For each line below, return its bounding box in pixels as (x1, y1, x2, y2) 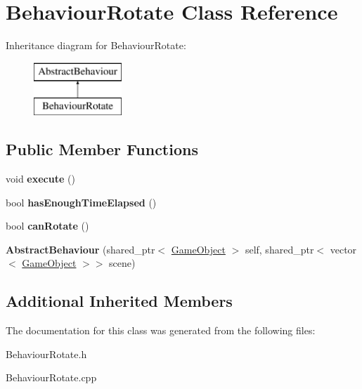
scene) (109, 256, 136, 270)
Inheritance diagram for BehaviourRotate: (6, 38, 186, 53)
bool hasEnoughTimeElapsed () (6, 194, 157, 209)
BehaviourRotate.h (6, 346, 87, 361)
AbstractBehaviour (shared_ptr (6, 242, 155, 256)
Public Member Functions (6, 138, 198, 160)
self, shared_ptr (245, 242, 314, 256)
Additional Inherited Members (6, 290, 233, 312)
